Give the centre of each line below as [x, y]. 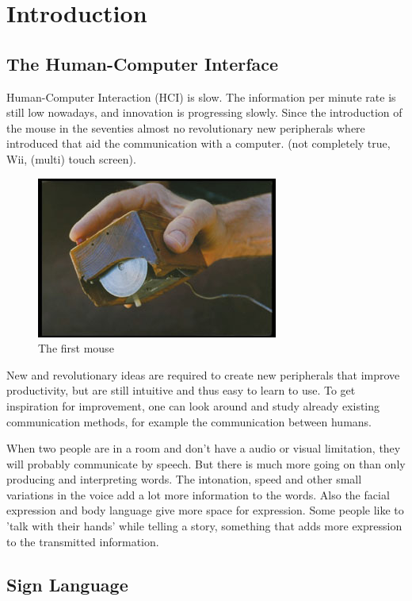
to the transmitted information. [83, 541]
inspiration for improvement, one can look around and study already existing [193, 405]
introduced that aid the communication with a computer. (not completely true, [198, 143]
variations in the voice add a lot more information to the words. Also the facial [198, 494]
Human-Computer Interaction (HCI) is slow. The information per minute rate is [201, 96]
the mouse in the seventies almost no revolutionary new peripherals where [186, 127]
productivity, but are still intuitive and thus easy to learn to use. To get [181, 390]
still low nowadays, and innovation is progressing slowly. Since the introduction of [204, 112]
